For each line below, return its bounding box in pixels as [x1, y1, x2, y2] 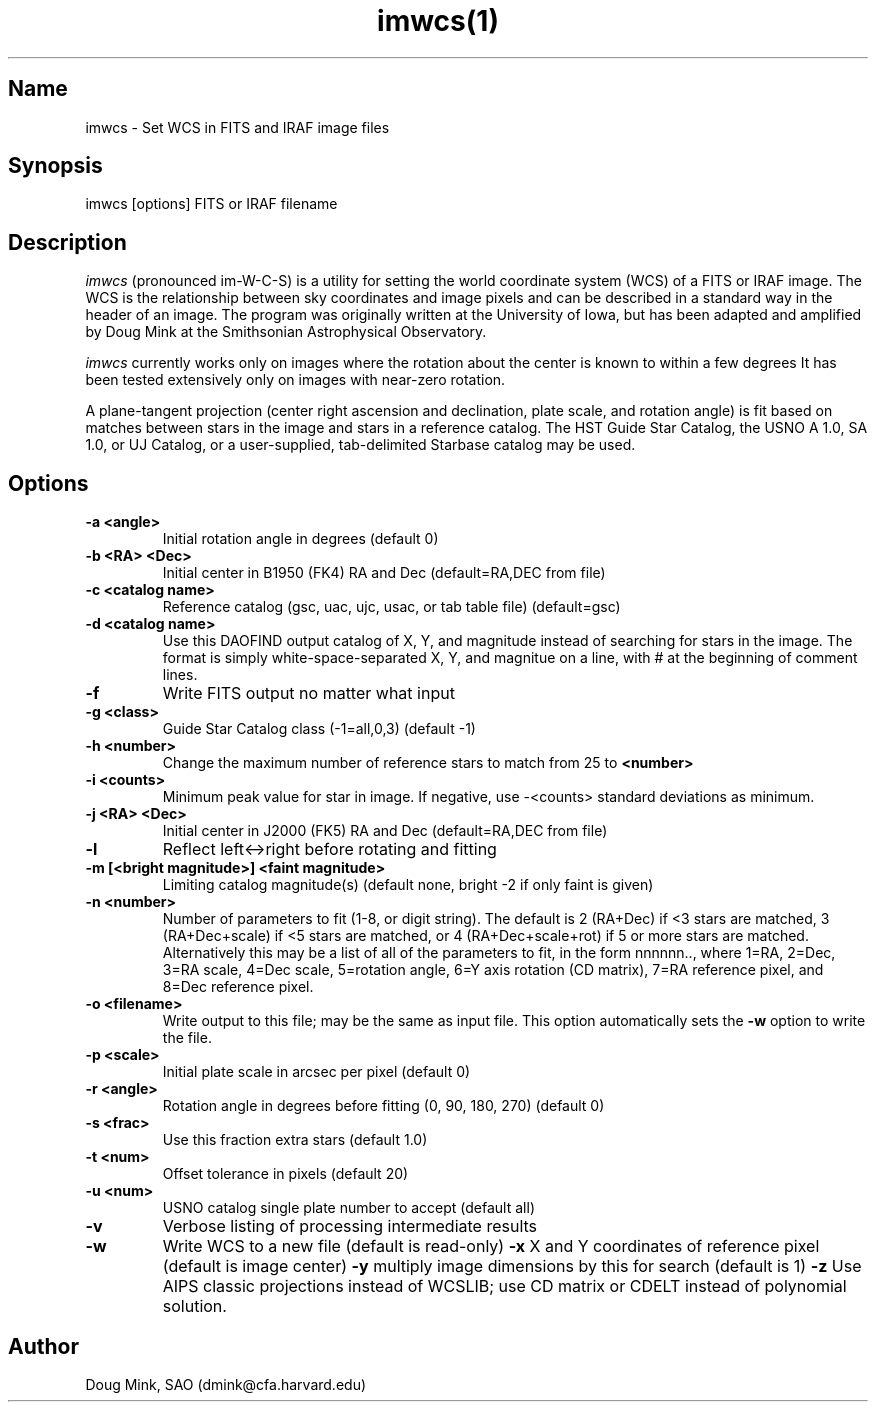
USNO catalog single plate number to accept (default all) [162, 1199, 535, 1217]
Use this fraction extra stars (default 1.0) [162, 1131, 428, 1149]
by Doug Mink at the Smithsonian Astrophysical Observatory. [85, 323, 487, 341]
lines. [162, 666, 198, 684]
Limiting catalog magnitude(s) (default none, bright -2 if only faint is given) [162, 876, 654, 894]
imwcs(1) [377, 4, 499, 38]
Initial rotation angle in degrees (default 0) [162, 530, 439, 548]
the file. [162, 1029, 212, 1047]
